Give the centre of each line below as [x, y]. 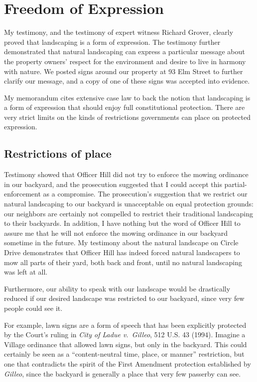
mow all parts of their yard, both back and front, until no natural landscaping [123, 262]
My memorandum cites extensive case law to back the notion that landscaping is [127, 97]
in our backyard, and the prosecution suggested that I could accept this [113, 184]
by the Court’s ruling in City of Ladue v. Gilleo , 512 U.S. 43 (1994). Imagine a [125, 334]
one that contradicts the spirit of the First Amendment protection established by [128, 363]
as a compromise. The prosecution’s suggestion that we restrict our [145, 194]
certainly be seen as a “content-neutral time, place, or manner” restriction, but [124, 354]
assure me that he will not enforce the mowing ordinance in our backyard [116, 233]
